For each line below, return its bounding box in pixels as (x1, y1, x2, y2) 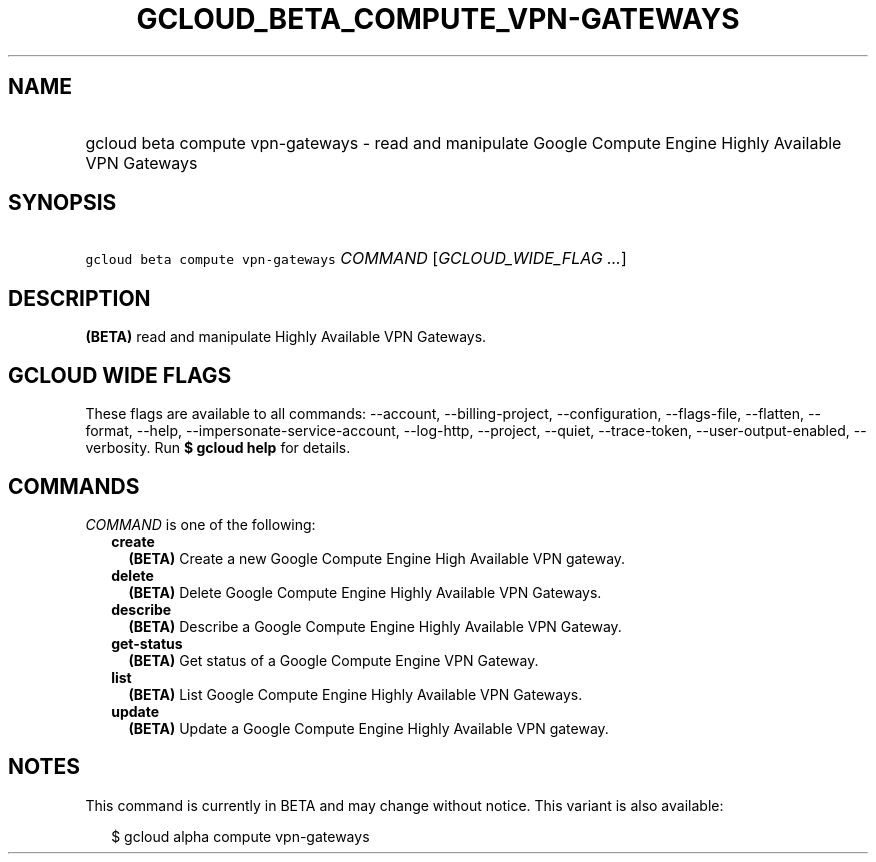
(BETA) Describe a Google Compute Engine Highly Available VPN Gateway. (128, 617, 622, 635)
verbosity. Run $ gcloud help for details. (85, 439, 351, 457)
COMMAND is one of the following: (85, 515, 316, 533)
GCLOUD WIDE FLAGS (8, 362, 232, 388)
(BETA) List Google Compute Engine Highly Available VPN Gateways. (128, 685, 583, 703)
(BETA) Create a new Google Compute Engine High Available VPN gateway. (128, 549, 626, 567)
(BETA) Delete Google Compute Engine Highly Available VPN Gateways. (128, 583, 602, 601)
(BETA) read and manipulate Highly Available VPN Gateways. (85, 328, 487, 346)
